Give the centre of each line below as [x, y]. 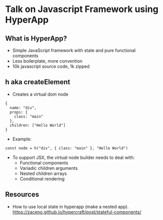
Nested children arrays [43, 173]
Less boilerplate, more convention [47, 61]
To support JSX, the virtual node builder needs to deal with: [74, 157]
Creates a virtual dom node [40, 94]
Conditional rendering [42, 178]
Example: [22, 139]
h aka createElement [38, 82]
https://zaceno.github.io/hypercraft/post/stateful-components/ [77, 212]
